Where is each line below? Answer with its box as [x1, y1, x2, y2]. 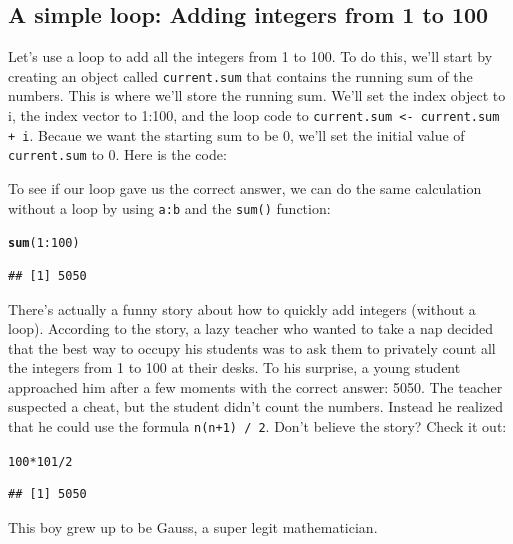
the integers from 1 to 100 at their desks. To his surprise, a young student [8, 357, 461, 378]
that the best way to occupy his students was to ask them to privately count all [8, 337, 496, 358]
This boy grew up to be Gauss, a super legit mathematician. [8, 516, 378, 537]
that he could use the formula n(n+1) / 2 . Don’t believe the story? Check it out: [8, 416, 507, 437]
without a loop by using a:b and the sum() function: [8, 197, 331, 218]
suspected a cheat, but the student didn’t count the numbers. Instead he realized [8, 396, 504, 417]
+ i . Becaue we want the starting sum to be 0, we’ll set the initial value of [8, 124, 465, 145]
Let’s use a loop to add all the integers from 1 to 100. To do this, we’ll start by [8, 46, 493, 67]
